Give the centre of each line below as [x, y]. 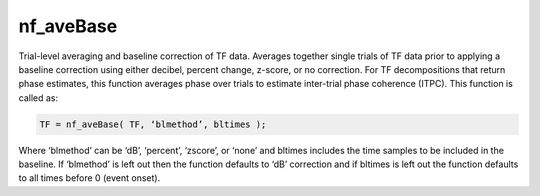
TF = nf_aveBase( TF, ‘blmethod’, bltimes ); [153, 124]
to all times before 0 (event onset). [89, 178]
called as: [38, 97]
